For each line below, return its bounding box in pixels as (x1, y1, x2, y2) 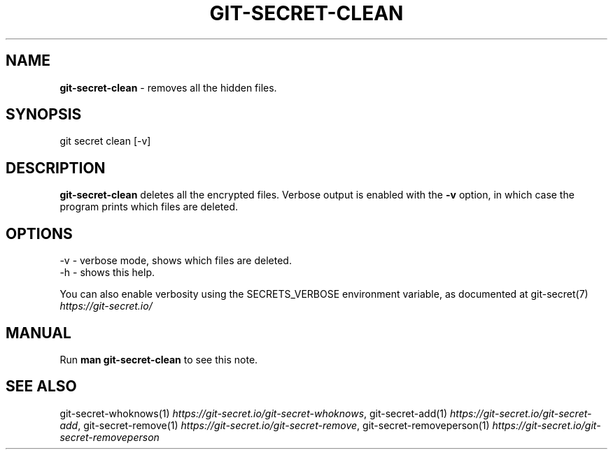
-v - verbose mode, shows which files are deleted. (59, 254, 292, 267)
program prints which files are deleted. (59, 201, 239, 213)
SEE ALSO (6, 377, 77, 396)
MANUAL (6, 324, 71, 342)
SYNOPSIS (6, 106, 82, 124)
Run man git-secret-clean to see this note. (59, 353, 258, 366)
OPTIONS (6, 224, 73, 243)
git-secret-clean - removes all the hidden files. (59, 81, 277, 94)
